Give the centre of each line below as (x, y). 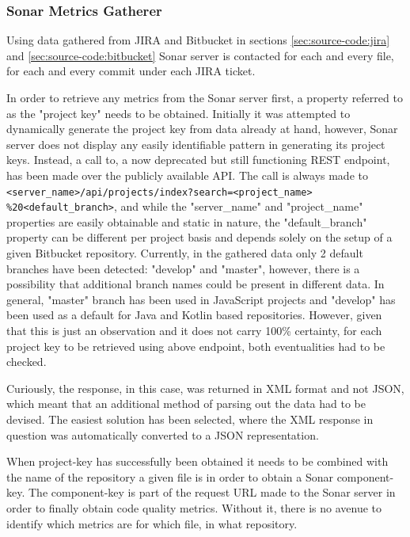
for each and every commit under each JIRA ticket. (131, 71)
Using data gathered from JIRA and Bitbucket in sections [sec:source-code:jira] (198, 40)
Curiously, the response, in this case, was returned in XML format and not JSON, (205, 388)
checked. (27, 362)
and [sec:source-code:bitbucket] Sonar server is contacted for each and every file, (200, 55)
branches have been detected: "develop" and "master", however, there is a (183, 268)
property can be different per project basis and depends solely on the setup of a (199, 237)
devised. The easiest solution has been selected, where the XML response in (190, 419)
